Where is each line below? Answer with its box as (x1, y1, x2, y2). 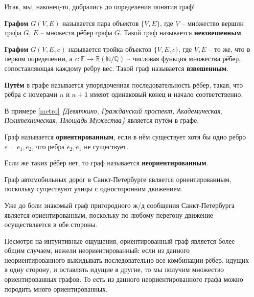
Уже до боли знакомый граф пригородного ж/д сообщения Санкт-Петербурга (4, 200, 235, 210)
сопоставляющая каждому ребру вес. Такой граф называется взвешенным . (4, 63, 229, 73)
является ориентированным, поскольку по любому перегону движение (4, 209, 213, 220)
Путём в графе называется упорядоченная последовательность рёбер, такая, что (4, 79, 243, 90)
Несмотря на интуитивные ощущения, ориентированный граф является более (4, 235, 235, 246)
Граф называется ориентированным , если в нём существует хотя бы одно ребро (4, 131, 246, 141)
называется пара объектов (62, 18, 139, 28)
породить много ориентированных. (4, 283, 108, 294)
